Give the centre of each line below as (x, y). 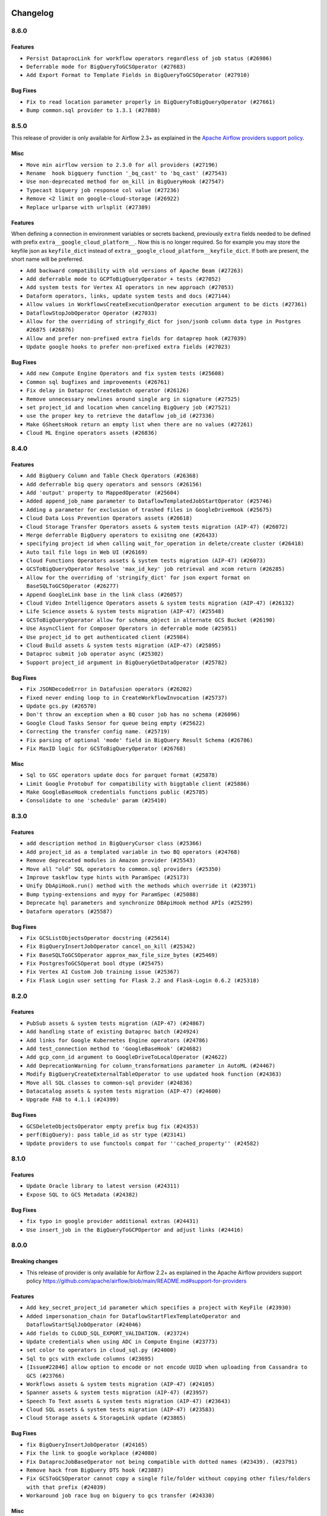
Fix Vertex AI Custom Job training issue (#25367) (103, 972)
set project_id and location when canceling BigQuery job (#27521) (129, 408)
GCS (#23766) (46, 1376)
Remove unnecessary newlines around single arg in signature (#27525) (133, 399)
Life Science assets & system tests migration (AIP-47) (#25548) (125, 612)
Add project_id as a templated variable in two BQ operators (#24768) (133, 852)
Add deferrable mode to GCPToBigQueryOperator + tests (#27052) (124, 279)
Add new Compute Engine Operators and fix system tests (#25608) (125, 374)
